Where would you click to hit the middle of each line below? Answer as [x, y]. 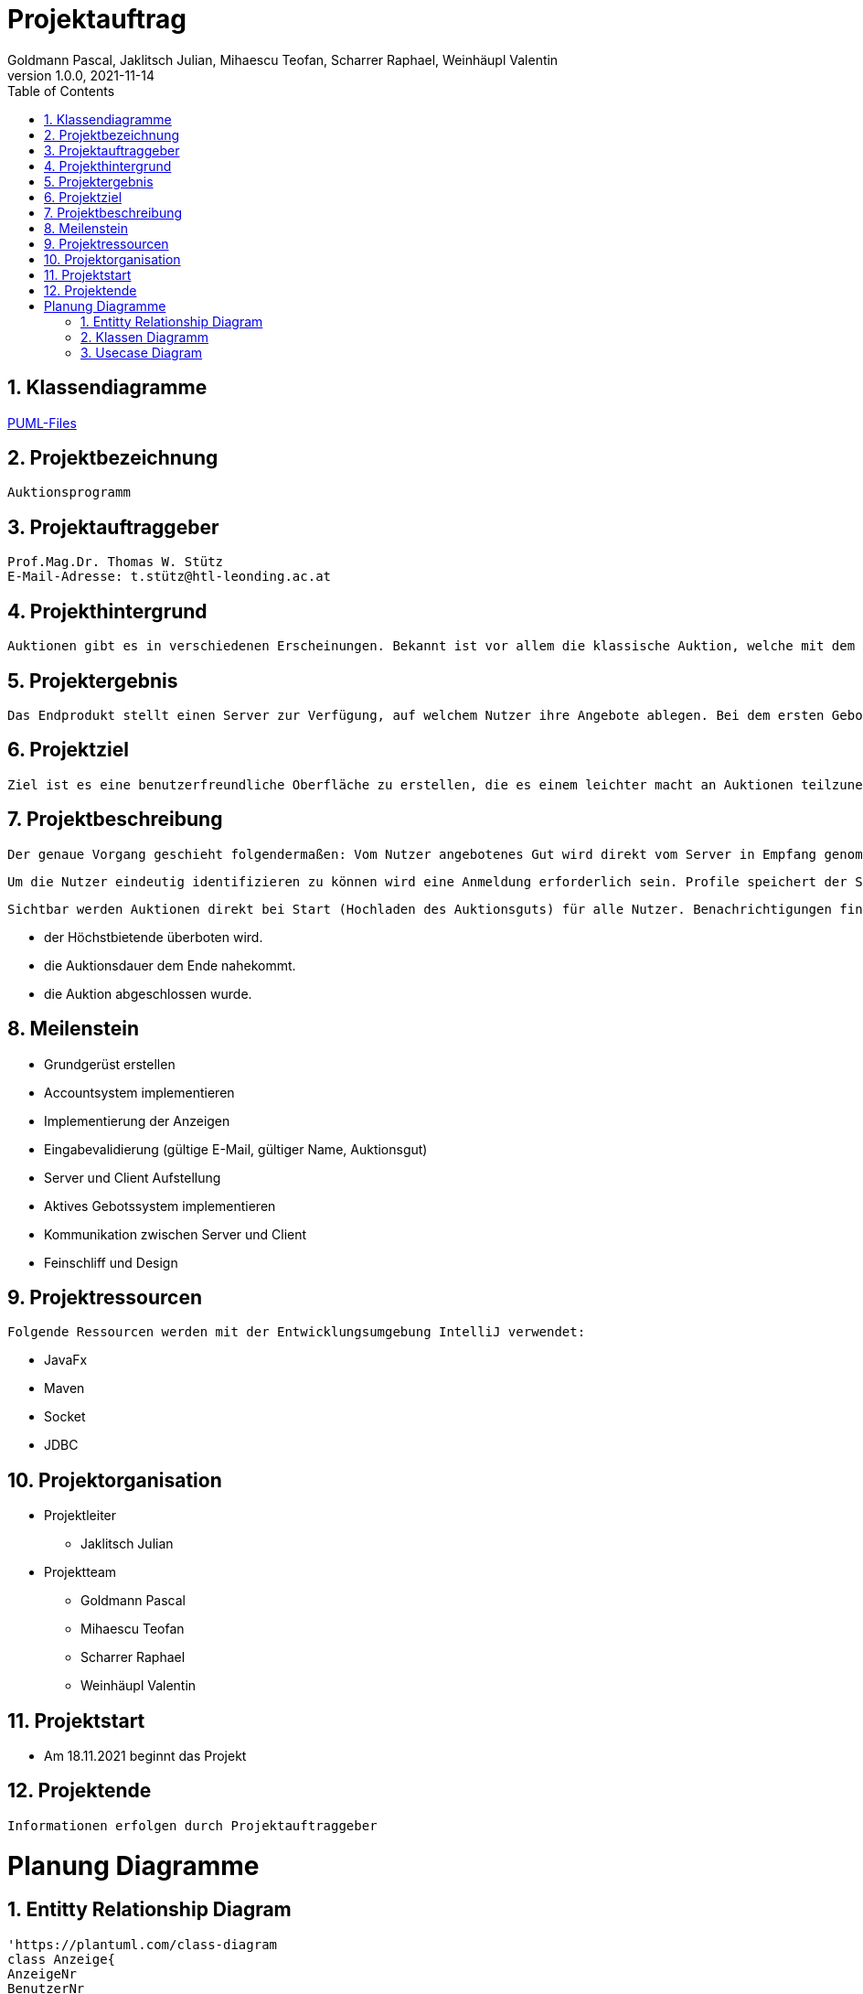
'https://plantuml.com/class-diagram [143, 1944]
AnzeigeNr [42, 1973]
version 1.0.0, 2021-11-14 [81, 75]
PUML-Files [42, 423]
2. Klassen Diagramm [144, 337]
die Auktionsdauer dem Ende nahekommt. [170, 965]
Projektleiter [80, 1516]
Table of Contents [61, 91]
